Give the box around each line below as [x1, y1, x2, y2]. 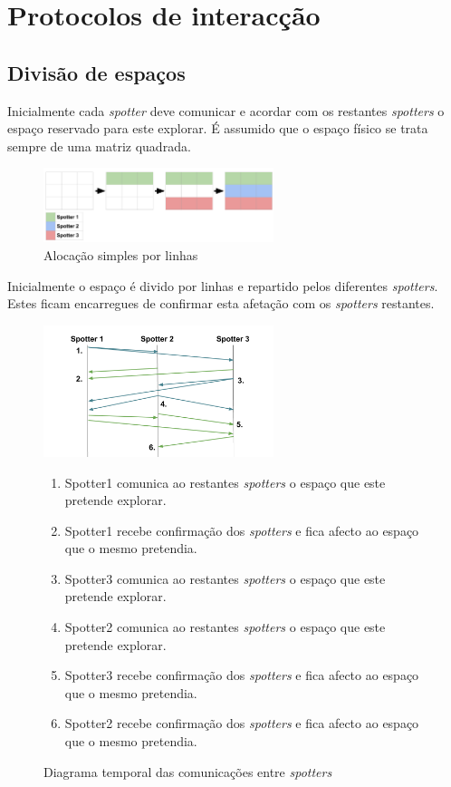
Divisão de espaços [7, 58, 186, 86]
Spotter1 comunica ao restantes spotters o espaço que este [64, 472, 386, 491]
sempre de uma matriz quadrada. [7, 136, 191, 155]
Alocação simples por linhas [43, 246, 198, 264]
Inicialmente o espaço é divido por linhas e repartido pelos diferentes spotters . [7, 276, 438, 295]
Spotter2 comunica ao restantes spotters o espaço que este [64, 617, 386, 636]
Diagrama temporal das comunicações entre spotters [43, 762, 332, 781]
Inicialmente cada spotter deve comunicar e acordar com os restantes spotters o [7, 101, 445, 120]
